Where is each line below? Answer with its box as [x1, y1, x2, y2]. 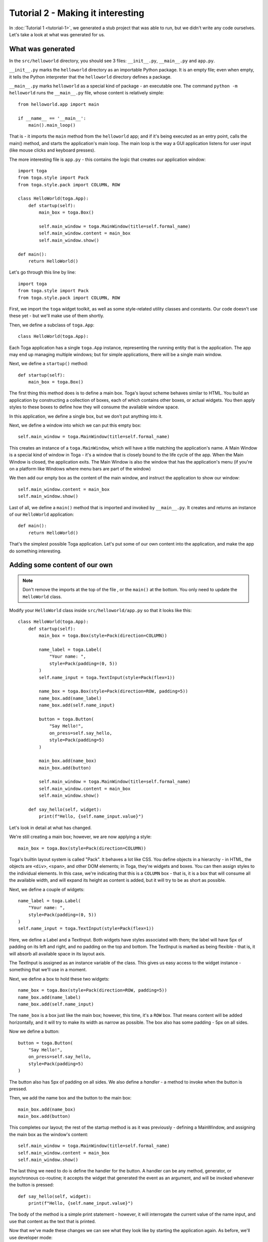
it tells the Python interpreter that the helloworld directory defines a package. [9, 74, 172, 79]
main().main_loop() [28, 122, 76, 128]
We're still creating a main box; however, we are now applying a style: [9, 834, 152, 840]
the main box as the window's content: [9, 1131, 89, 1137]
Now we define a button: [9, 1028, 60, 1034]
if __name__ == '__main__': [18, 115, 86, 121]
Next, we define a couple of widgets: [9, 886, 84, 892]
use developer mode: [9, 1235, 53, 1241]
